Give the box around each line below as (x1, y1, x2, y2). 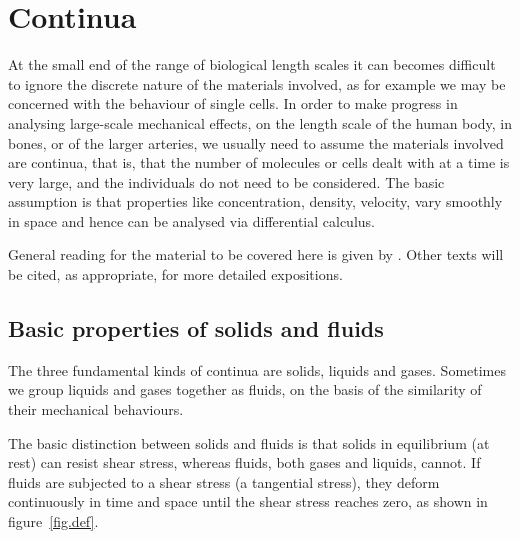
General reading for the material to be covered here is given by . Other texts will (8, 244, 504, 265)
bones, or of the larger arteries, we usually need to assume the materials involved (8, 132, 504, 153)
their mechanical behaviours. (8, 399, 184, 420)
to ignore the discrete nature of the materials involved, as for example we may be (8, 73, 506, 94)
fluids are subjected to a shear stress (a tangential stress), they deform (8, 471, 440, 492)
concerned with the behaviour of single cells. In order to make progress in (8, 93, 458, 114)
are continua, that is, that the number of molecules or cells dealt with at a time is (8, 152, 510, 173)
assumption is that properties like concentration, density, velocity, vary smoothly (8, 191, 503, 212)
